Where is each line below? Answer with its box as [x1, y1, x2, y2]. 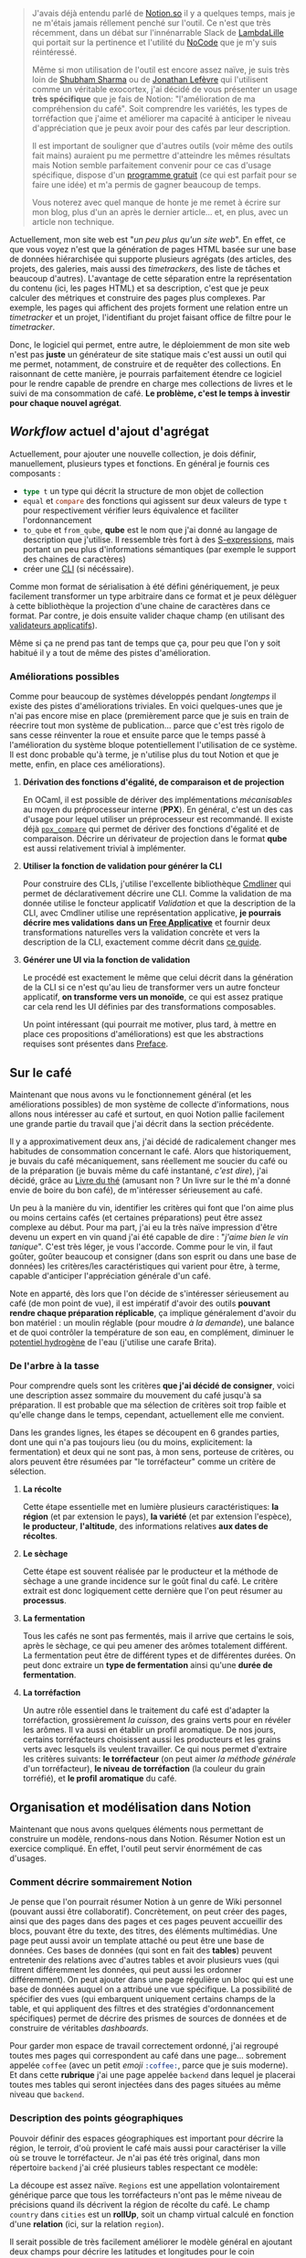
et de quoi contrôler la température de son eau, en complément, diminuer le [9, 1326, 294, 1338]
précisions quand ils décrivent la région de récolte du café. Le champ [9, 2199, 270, 2210]
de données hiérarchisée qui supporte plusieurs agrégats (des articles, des [9, 253, 292, 264]
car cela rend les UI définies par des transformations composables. [22, 1001, 277, 1012]
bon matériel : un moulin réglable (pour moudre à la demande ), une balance [9, 1317, 295, 1328]
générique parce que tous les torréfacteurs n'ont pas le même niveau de [9, 2189, 282, 2200]
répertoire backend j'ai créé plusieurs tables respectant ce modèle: [9, 2162, 259, 2173]
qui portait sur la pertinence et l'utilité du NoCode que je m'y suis [31, 37, 277, 48]
